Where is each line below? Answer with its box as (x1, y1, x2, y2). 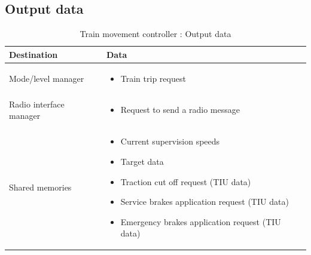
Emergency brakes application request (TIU (120, 215, 281, 228)
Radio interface (9, 97, 65, 110)
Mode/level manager (9, 72, 84, 84)
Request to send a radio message (120, 103, 240, 116)
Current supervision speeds (120, 135, 220, 148)
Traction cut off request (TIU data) (120, 175, 251, 188)
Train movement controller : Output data (80, 27, 231, 40)
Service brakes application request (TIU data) (120, 195, 289, 208)
